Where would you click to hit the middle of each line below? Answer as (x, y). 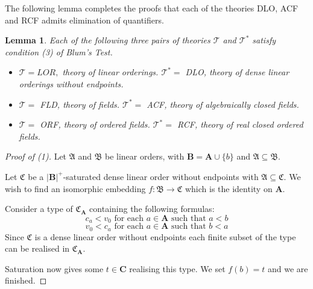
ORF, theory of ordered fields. (95, 124)
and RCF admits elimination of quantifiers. (84, 20)
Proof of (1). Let (36, 156)
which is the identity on (229, 188)
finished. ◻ (26, 280)
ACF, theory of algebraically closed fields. (223, 104)
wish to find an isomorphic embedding (75, 188)
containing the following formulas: (152, 209)
